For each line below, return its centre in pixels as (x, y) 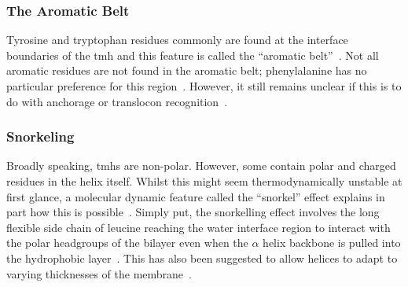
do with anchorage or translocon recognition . (117, 101)
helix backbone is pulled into (332, 243)
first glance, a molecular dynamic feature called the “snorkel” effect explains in (196, 196)
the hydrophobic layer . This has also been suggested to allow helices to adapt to (202, 258)
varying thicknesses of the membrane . (99, 273)
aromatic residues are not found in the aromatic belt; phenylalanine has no (187, 70)
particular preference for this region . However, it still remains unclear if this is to (204, 86)
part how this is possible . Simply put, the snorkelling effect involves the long (193, 212)
